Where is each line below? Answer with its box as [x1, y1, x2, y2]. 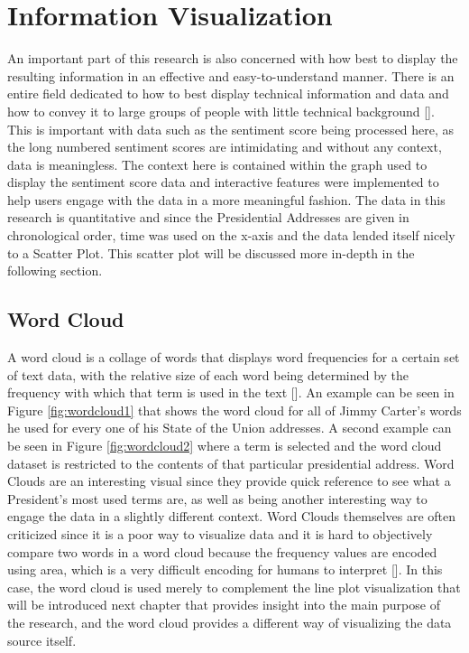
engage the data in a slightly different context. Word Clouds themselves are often [7, 507, 456, 526]
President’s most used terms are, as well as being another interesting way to [7, 489, 428, 508]
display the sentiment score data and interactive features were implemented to [7, 173, 439, 191]
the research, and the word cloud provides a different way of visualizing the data [7, 612, 452, 631]
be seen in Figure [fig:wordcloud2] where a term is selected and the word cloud [7, 436, 442, 455]
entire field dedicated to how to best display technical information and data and [7, 84, 449, 103]
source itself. [7, 630, 77, 649]
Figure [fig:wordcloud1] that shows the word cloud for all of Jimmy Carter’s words [7, 400, 462, 419]
